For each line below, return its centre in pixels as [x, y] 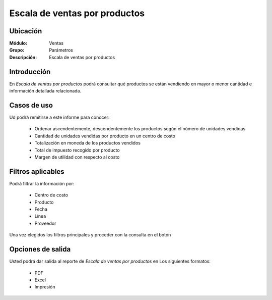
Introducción [30, 71]
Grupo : [17, 50]
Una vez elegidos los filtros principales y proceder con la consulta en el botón [90, 235]
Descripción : [23, 57]
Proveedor [45, 223]
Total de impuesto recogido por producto [77, 150]
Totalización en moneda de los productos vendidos [88, 143]
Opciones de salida [40, 249]
